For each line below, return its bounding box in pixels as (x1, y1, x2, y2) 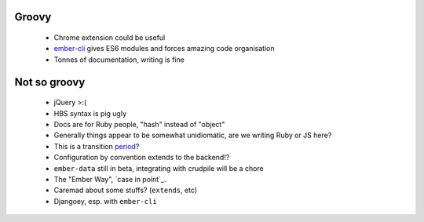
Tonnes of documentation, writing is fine (53, 55, 185, 64)
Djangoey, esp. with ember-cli (53, 196, 157, 206)
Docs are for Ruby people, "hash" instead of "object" (53, 119, 225, 129)
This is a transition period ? (53, 141, 140, 151)
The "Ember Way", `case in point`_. (53, 174, 166, 184)
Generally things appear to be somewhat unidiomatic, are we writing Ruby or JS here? (53, 130, 332, 140)
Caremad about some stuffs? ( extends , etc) (53, 185, 198, 195)
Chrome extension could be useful (53, 33, 166, 42)
